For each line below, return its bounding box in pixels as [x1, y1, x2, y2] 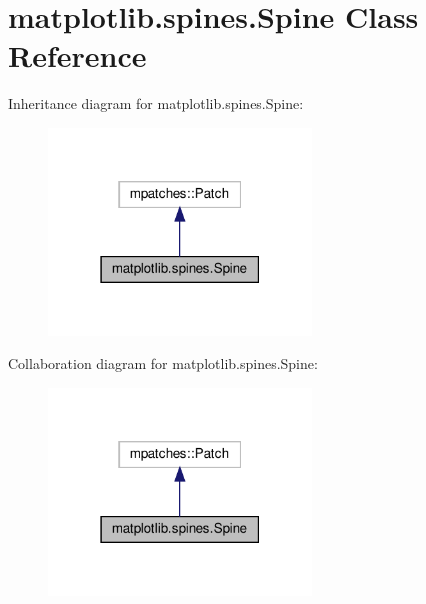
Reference [8, 35, 147, 76]
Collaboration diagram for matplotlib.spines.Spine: [8, 353, 318, 374]
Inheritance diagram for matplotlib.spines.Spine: [8, 93, 304, 114]
